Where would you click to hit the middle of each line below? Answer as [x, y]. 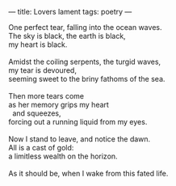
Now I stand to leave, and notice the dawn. [80, 139]
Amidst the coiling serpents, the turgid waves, [85, 61]
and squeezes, [36, 113]
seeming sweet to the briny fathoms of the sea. [87, 79]
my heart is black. [38, 44]
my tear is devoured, [42, 70]
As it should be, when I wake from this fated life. [88, 173]
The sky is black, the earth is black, [67, 36]
